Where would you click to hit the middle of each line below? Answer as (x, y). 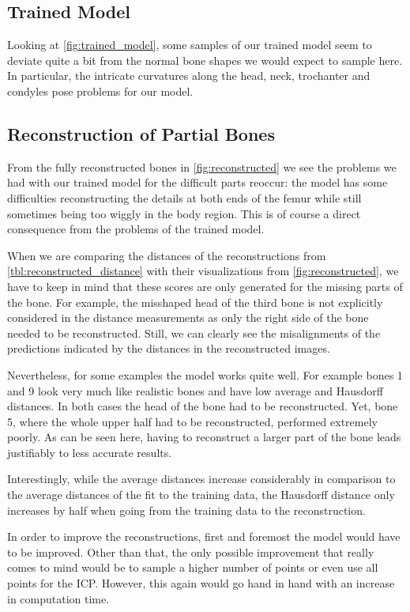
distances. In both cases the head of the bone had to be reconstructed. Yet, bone (203, 406)
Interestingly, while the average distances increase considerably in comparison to (201, 479)
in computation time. (58, 598)
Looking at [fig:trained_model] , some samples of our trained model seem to (190, 45)
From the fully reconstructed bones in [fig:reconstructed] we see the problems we (202, 166)
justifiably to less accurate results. (90, 452)
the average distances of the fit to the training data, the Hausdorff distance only (201, 495)
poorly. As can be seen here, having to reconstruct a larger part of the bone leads (204, 437)
